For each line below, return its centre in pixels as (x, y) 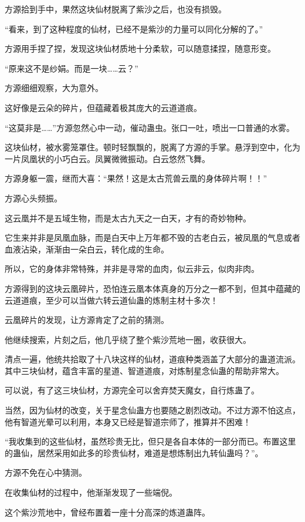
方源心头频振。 (33, 198)
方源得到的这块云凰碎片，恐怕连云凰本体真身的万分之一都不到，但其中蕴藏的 (152, 288)
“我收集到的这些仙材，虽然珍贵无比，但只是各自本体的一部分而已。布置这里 (150, 441)
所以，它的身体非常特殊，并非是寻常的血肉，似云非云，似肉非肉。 (132, 269)
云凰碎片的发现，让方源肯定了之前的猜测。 (87, 320)
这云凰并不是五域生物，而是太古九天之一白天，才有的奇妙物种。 (128, 218)
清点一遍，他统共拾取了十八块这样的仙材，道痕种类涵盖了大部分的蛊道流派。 (152, 359)
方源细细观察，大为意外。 (54, 88)
